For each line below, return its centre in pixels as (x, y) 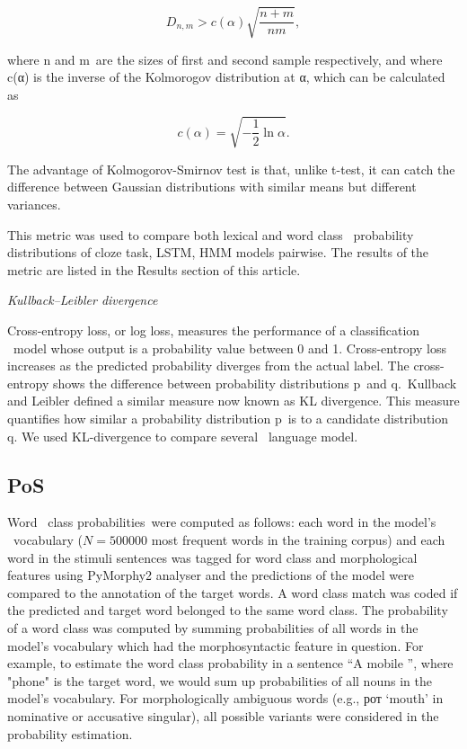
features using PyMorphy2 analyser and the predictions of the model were (211, 575)
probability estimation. (70, 733)
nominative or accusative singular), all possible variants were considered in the (223, 715)
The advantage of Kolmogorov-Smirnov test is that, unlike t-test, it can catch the (231, 169)
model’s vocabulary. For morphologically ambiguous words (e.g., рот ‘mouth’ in (225, 698)
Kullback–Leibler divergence (83, 300)
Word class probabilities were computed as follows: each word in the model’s (222, 522)
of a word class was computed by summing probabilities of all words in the (213, 627)
